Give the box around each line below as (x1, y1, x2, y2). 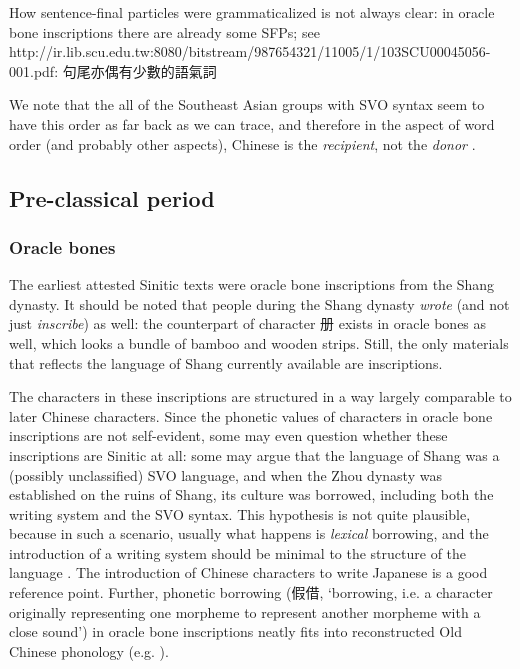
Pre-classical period (9, 182, 215, 213)
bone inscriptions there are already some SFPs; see (9, 21, 320, 42)
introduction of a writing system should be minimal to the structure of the (9, 542, 467, 563)
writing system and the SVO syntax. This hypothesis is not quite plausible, (9, 503, 471, 524)
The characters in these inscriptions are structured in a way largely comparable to (9, 386, 512, 407)
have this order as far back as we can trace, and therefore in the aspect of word (9, 113, 495, 134)
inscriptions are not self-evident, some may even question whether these (9, 425, 448, 446)
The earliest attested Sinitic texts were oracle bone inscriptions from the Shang (9, 274, 495, 295)
